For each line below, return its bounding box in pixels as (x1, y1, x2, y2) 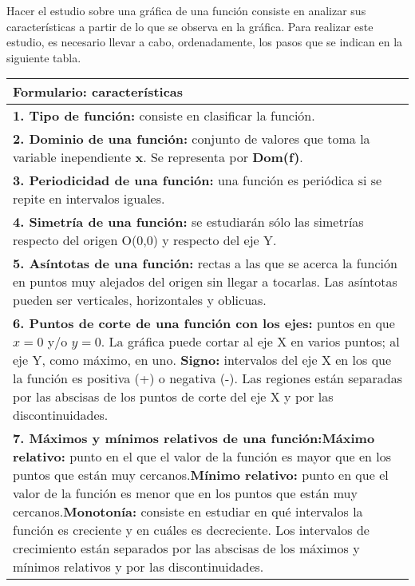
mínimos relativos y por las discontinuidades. (13, 557, 264, 576)
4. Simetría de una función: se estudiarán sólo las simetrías (13, 212, 364, 232)
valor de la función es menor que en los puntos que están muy (13, 484, 358, 503)
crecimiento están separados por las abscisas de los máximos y (13, 539, 360, 558)
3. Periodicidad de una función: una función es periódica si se (13, 171, 382, 190)
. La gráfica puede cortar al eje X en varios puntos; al (101, 332, 400, 351)
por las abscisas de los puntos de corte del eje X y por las (13, 387, 334, 406)
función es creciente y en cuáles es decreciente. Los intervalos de (13, 521, 370, 540)
